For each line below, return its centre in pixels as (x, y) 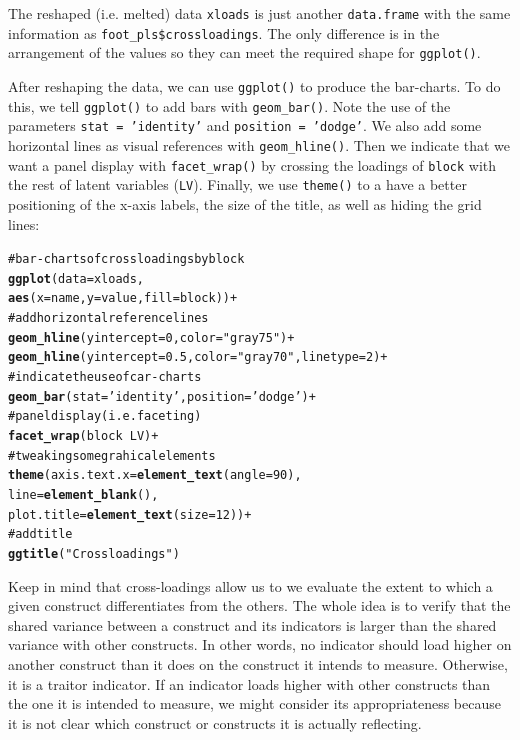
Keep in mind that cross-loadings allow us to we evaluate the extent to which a (250, 585)
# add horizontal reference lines (108, 318)
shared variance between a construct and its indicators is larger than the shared (252, 624)
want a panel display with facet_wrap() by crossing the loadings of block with (252, 164)
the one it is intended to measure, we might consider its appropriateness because (254, 703)
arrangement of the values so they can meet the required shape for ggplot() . (244, 52)
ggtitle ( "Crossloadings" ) (94, 553)
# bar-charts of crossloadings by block (126, 259)
